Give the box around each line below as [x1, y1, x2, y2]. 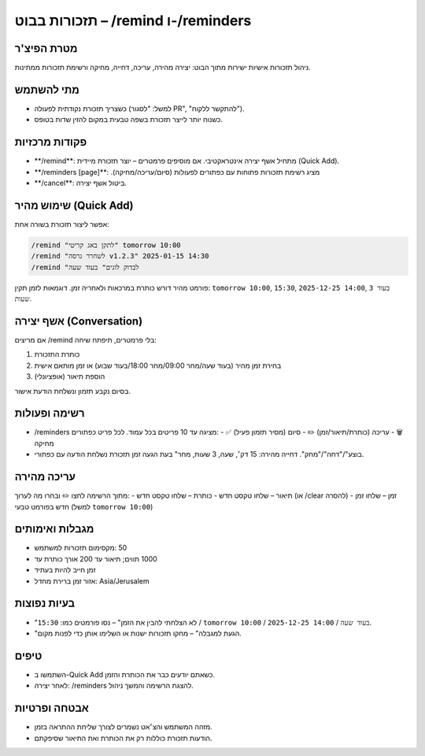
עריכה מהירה [14, 470, 76, 484]
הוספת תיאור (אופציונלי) [34, 372, 105, 381]
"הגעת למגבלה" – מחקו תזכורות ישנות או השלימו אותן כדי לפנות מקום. [34, 628, 242, 638]
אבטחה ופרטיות [14, 702, 90, 715]
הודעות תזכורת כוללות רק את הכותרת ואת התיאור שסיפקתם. [34, 733, 213, 743]
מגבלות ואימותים [14, 522, 94, 535]
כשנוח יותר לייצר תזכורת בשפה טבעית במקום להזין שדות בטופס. [34, 115, 224, 124]
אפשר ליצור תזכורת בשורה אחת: [14, 219, 109, 228]
